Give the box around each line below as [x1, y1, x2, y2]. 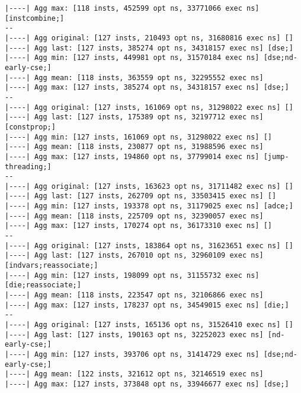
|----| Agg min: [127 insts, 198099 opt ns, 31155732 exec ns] [5, 271, 260, 280]
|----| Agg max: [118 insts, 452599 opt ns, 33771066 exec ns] [5, 4, 260, 12]
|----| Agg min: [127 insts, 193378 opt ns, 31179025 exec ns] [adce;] [5, 202, 293, 211]
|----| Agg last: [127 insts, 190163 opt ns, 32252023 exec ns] [5, 330, 264, 339]
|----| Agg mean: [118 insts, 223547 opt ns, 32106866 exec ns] [5, 291, 264, 300]
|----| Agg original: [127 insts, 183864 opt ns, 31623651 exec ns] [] [5, 241, 293, 250]
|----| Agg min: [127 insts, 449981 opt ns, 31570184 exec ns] [5, 53, 260, 62]
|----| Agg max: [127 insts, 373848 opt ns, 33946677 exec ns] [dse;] [5, 379, 289, 388]
